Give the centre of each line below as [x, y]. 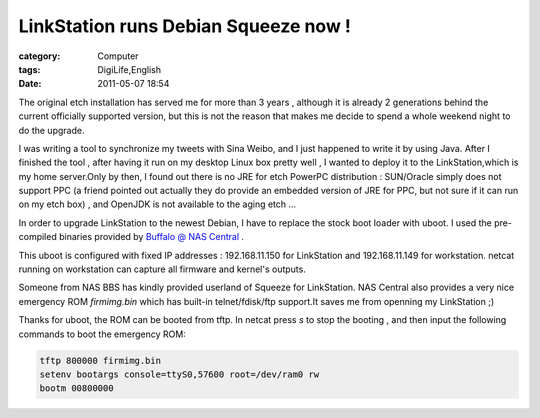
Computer [118, 56]
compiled [37, 237]
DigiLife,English [129, 69]
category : [39, 56]
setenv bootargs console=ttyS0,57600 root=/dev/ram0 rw [179, 374]
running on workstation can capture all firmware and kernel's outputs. [162, 269]
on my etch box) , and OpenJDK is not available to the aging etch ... [157, 204]
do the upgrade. [51, 130]
